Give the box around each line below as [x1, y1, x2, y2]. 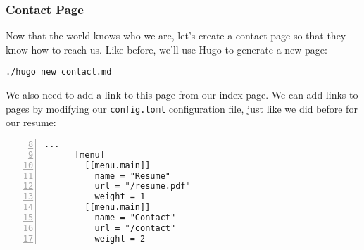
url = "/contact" [94, 223, 176, 233]
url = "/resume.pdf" [94, 181, 191, 192]
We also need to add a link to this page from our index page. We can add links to [6, 87, 358, 102]
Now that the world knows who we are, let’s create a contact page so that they [6, 28, 346, 43]
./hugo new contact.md [6, 67, 112, 77]
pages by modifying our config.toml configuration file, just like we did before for [6, 101, 358, 115]
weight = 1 [94, 192, 146, 202]
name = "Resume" [94, 170, 170, 181]
